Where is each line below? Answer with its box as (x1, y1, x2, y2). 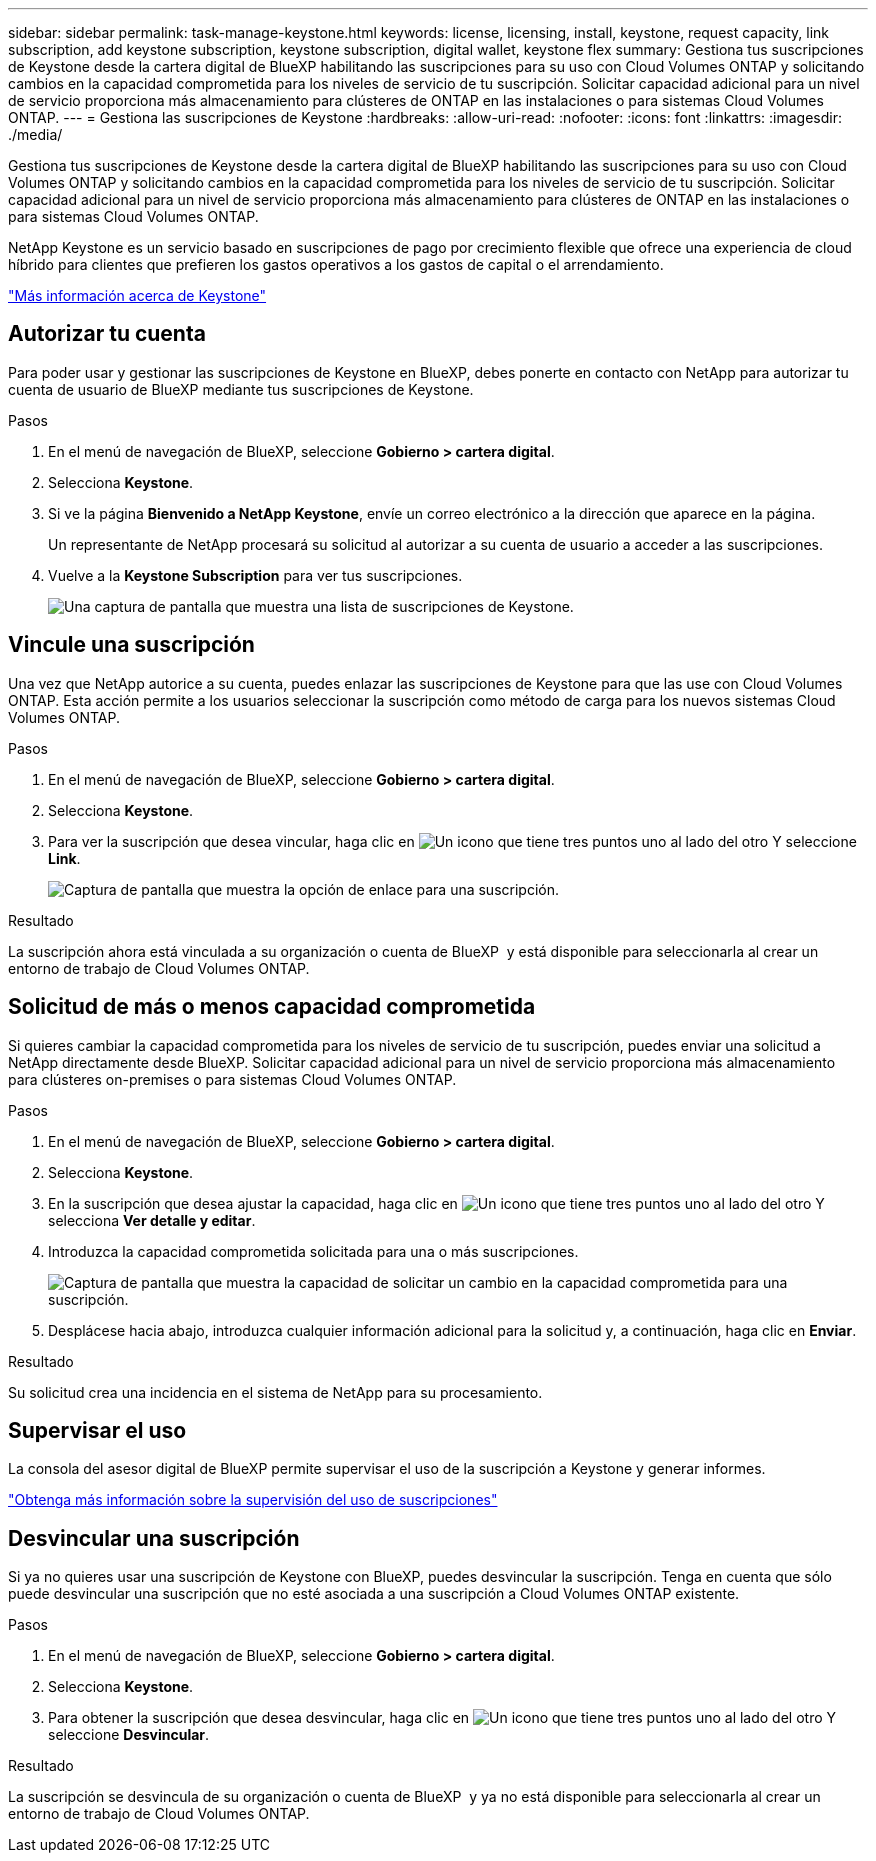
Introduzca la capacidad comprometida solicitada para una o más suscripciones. (48, 1242, 579, 1260)
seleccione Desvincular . (48, 1726, 210, 1744)
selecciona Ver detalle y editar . (48, 1211, 256, 1229)
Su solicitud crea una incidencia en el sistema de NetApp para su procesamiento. (8, 1383, 543, 1401)
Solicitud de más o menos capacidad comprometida (8, 994, 536, 1020)
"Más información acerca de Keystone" (8, 287, 267, 304)
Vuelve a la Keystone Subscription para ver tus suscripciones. (48, 566, 463, 584)
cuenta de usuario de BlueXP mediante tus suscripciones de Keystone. (8, 380, 474, 398)
